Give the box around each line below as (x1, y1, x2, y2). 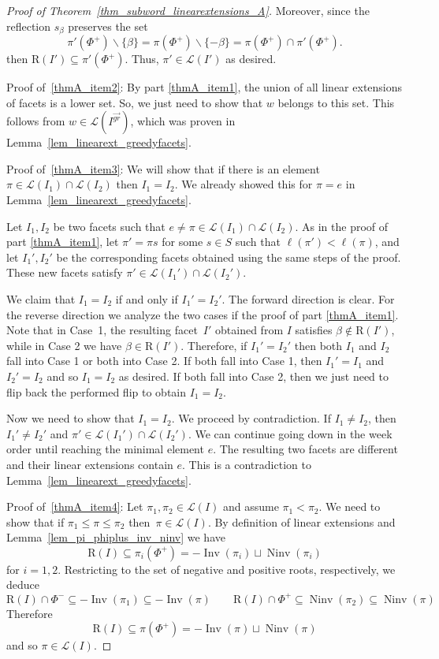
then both (294, 337, 343, 353)
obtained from (215, 322, 284, 338)
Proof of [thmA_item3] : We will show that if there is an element (6, 160, 320, 177)
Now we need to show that (6, 410, 135, 426)
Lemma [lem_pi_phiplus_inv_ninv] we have (6, 529, 225, 545)
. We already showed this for (174, 176, 313, 192)
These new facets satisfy (6, 264, 123, 281)
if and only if (115, 290, 178, 307)
